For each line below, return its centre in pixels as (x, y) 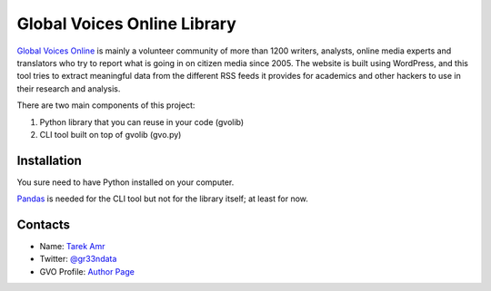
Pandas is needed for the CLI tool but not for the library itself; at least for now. (162, 199)
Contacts (44, 225)
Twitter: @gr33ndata (78, 259)
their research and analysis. (69, 88)
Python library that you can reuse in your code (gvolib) (142, 121)
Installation (49, 160)
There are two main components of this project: (106, 105)
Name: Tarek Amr (72, 247)
